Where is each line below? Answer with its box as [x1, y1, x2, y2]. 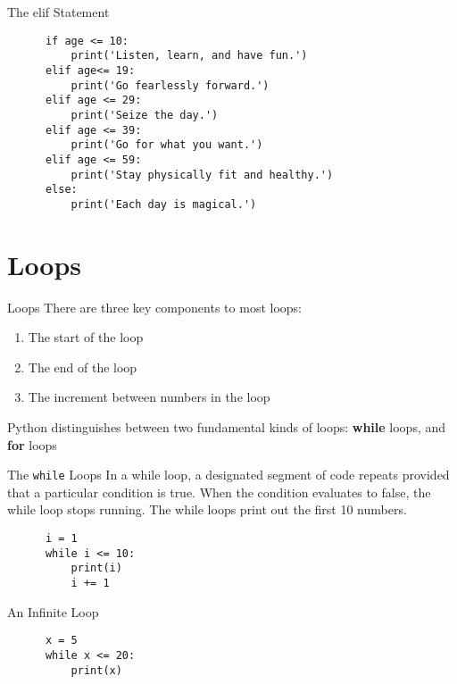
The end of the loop [28, 357, 137, 376]
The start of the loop [28, 328, 144, 346]
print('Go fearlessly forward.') [71, 79, 270, 92]
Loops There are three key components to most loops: [7, 297, 302, 316]
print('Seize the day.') [71, 108, 219, 121]
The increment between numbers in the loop [28, 388, 270, 406]
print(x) [71, 663, 122, 677]
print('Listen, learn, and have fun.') [71, 49, 308, 63]
